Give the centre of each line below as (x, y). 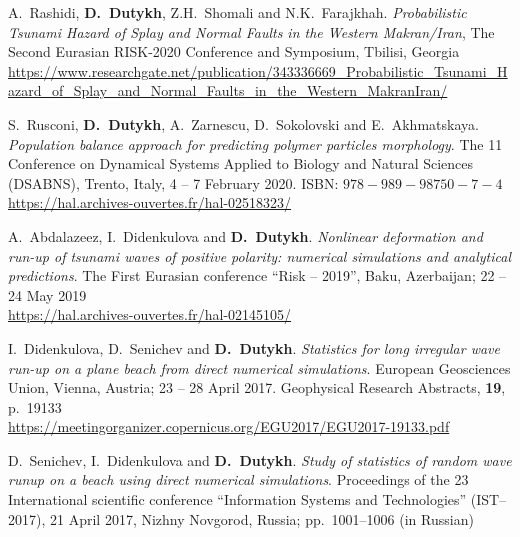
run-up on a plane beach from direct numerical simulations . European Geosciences (259, 367)
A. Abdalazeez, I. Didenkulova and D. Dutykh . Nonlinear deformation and (245, 235)
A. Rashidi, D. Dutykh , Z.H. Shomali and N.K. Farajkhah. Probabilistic (237, 12)
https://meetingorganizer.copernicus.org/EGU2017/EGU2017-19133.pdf (229, 426)
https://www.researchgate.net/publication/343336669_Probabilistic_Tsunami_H (258, 70)
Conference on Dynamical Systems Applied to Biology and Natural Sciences (241, 163)
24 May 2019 (47, 294)
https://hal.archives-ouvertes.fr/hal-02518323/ (150, 202)
